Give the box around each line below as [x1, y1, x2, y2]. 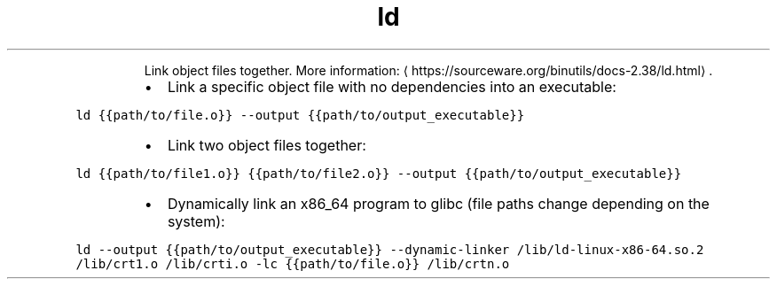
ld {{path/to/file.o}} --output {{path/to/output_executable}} [75, 107, 525, 122]
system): [167, 212, 225, 230]
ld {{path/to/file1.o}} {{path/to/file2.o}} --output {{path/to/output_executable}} [75, 166, 682, 181]
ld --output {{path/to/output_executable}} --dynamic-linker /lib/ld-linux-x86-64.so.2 [75, 242, 704, 257]
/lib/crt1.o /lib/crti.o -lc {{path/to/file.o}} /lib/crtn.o [75, 256, 510, 271]
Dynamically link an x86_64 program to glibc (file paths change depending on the [167, 194, 710, 213]
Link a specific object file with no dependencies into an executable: [167, 77, 616, 96]
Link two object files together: [167, 135, 366, 154]
